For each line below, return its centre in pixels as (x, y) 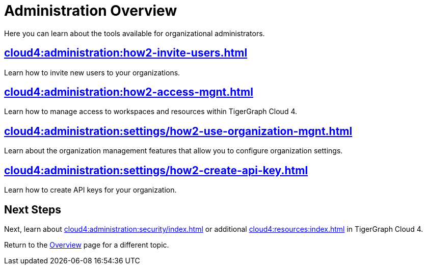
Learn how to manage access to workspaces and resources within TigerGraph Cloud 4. (151, 112)
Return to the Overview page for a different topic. (87, 245)
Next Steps (33, 209)
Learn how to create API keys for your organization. (90, 190)
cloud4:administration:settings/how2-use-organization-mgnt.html (178, 131)
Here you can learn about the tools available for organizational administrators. (135, 33)
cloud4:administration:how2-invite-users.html (126, 53)
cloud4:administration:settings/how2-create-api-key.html (156, 170)
